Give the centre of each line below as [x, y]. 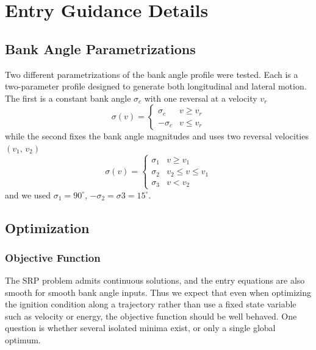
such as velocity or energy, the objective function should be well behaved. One [151, 316]
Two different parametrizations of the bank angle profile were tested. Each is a [152, 74]
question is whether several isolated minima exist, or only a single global [140, 328]
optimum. [23, 340]
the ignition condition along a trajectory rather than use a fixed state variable [151, 304]
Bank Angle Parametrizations [100, 48]
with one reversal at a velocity [201, 98]
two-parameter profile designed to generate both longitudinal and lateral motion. [156, 86]
